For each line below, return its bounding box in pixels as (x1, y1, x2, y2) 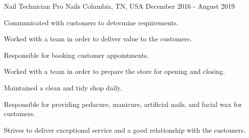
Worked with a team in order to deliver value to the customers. (4, 34, 192, 44)
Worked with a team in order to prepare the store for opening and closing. (4, 66, 225, 76)
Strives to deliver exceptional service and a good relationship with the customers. (4, 124, 246, 135)
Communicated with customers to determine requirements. (4, 17, 179, 27)
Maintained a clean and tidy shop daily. (4, 82, 122, 92)
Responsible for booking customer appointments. (4, 50, 149, 60)
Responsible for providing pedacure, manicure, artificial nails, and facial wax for (4, 99, 242, 109)
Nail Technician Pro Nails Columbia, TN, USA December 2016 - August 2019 (4, 1, 235, 11)
